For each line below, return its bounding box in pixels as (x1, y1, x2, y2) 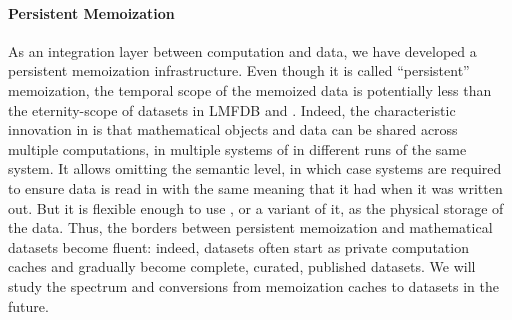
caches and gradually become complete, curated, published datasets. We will (8, 256, 476, 277)
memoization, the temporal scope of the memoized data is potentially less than (8, 79, 492, 100)
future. (8, 295, 49, 316)
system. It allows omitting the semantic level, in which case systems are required (8, 158, 502, 179)
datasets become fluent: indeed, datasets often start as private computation (8, 236, 469, 257)
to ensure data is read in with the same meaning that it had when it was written (8, 177, 503, 198)
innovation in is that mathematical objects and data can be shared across (8, 119, 458, 140)
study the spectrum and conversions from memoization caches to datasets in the (8, 275, 499, 296)
